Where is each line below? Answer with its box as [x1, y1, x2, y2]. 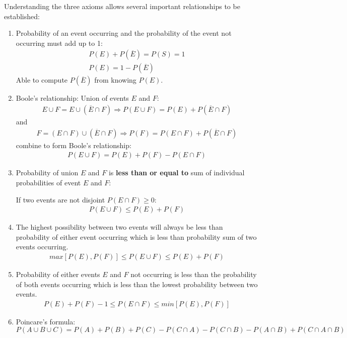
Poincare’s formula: [16, 316, 76, 326]
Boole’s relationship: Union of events [16, 93, 129, 103]
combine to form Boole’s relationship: [16, 140, 131, 150]
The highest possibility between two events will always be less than [16, 222, 223, 232]
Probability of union [16, 167, 79, 178]
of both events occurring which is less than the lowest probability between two [16, 279, 258, 289]
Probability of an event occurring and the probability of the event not [16, 28, 232, 38]
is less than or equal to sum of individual [108, 167, 245, 178]
